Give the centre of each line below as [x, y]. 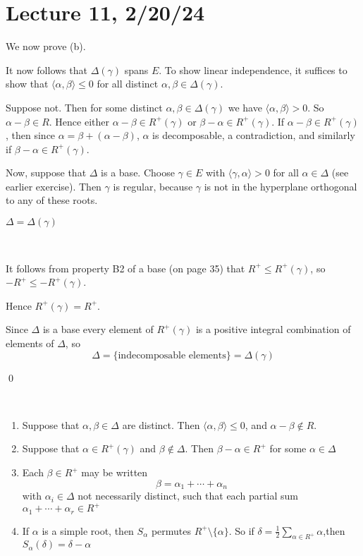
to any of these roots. [52, 200]
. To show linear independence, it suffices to [253, 69]
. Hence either [79, 121]
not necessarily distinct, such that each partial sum [188, 496]
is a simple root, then [88, 530]
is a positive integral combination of [273, 329]
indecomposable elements [172, 355]
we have [245, 107]
